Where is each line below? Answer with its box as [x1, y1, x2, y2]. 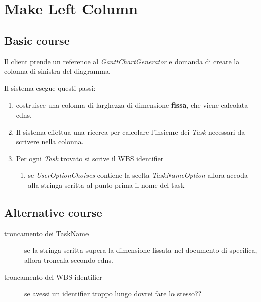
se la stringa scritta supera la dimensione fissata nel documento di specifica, [24, 245, 257, 255]
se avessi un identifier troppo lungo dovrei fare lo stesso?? [24, 288, 202, 299]
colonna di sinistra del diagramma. [4, 66, 111, 76]
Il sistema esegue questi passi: [4, 82, 96, 93]
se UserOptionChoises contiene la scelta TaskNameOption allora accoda [28, 170, 248, 180]
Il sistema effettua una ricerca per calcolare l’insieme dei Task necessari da [16, 126, 245, 137]
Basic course [4, 32, 70, 48]
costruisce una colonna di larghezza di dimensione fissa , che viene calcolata [16, 99, 248, 110]
